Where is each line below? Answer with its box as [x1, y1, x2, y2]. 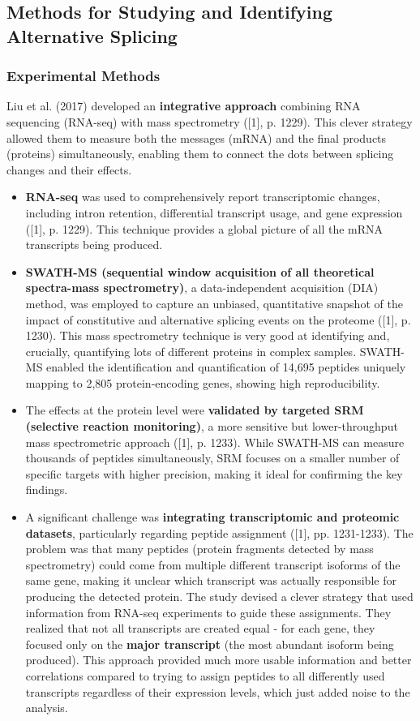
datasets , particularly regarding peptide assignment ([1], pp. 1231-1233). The [25, 524, 414, 541]
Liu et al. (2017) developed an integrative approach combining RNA [6, 97, 361, 114]
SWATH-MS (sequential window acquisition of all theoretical [25, 263, 375, 280]
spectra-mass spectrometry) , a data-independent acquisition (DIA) [25, 279, 379, 296]
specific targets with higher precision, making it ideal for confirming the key [25, 465, 403, 482]
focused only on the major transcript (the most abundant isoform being [25, 635, 394, 652]
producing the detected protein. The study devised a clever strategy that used [25, 588, 414, 605]
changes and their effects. [6, 161, 132, 178]
